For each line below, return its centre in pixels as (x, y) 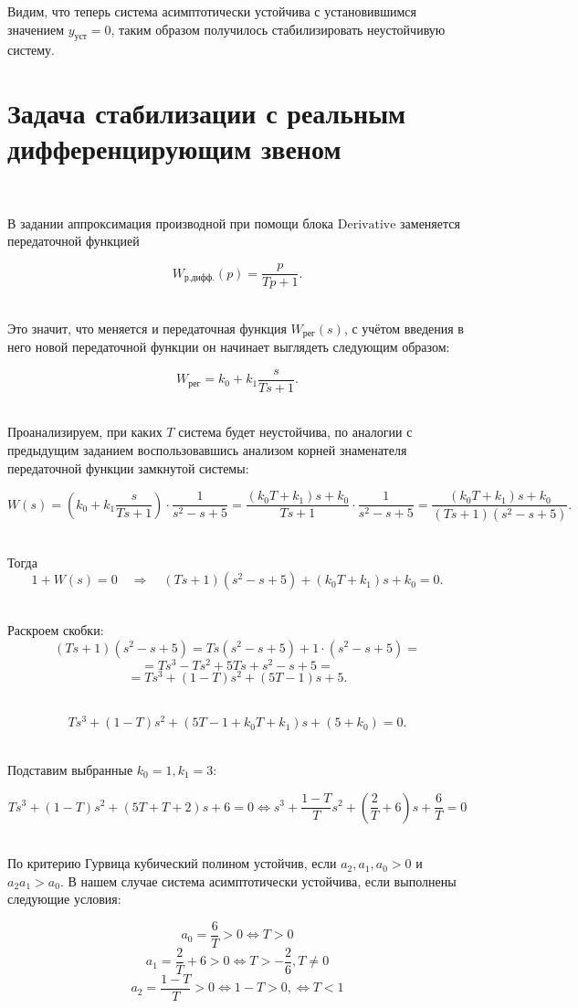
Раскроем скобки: (56, 629)
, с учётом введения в (404, 328)
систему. (32, 50)
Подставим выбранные (70, 769)
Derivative (367, 224)
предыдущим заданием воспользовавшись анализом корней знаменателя (207, 450)
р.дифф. (200, 278)
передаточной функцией (74, 241)
